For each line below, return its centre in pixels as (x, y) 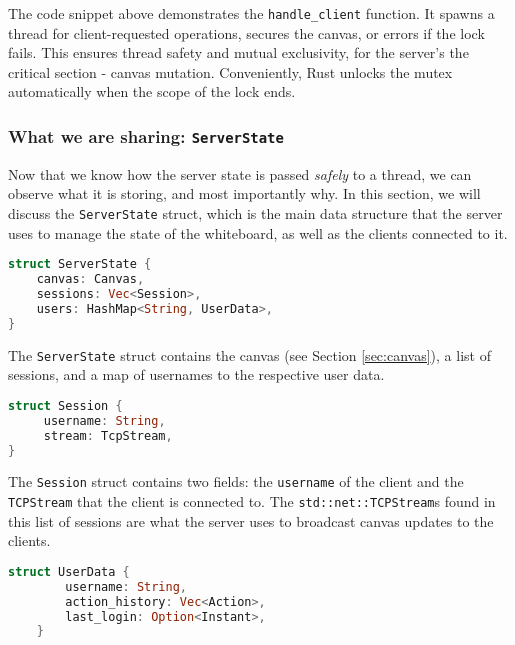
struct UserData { (69, 571)
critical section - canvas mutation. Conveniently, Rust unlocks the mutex (230, 71)
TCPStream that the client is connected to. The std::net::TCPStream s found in (252, 501)
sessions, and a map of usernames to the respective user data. (196, 374)
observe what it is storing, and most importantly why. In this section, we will (244, 193)
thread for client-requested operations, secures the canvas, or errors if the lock (246, 32)
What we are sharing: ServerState (146, 135)
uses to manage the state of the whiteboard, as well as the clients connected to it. (258, 232)
